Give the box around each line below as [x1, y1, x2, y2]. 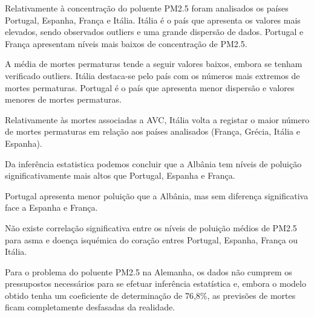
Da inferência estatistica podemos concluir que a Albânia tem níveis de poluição [5, 157, 302, 170]
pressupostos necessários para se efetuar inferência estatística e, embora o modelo [5, 277, 306, 290]
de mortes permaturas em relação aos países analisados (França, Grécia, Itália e [5, 125, 300, 138]
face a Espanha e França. [5, 201, 98, 214]
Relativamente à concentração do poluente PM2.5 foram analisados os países [5, 2, 289, 14]
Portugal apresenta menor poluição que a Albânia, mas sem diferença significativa [5, 189, 309, 202]
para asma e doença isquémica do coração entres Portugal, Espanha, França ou [5, 233, 298, 246]
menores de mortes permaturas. [5, 93, 122, 106]
